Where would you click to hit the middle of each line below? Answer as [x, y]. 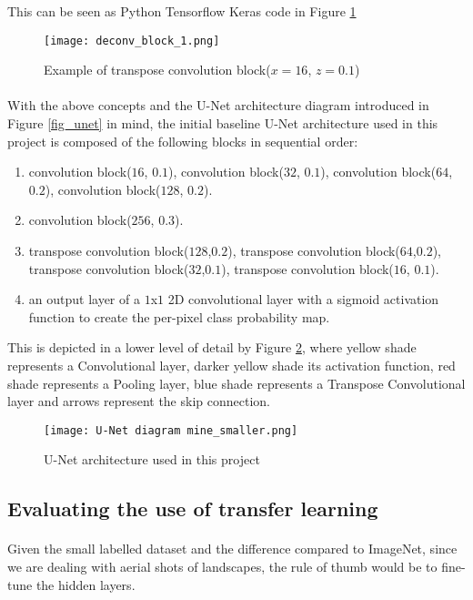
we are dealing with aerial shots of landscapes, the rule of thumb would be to [222, 566]
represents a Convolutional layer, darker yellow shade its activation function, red [231, 365]
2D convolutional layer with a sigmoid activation [303, 299]
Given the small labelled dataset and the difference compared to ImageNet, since [232, 549]
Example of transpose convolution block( [157, 70]
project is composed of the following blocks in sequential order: [183, 141]
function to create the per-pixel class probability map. [179, 316]
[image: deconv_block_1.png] [132, 41]
